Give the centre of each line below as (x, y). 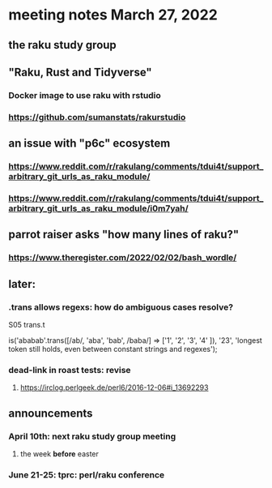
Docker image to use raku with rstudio (85, 95)
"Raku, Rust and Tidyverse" (80, 72)
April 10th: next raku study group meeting (92, 436)
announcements (51, 413)
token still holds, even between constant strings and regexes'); (113, 349)
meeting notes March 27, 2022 (113, 15)
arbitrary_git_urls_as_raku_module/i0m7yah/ (98, 208)
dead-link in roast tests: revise (70, 370)
